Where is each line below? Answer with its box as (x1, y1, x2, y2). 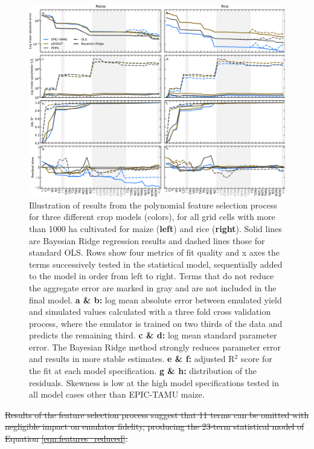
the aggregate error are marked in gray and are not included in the (29, 281, 277, 294)
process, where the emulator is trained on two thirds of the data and (29, 317, 283, 329)
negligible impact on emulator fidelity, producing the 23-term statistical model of (5, 420, 304, 433)
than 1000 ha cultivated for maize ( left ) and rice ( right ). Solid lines (29, 222, 282, 234)
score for (240, 352, 272, 365)
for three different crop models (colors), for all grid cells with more (29, 210, 275, 223)
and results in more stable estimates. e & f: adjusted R (29, 352, 235, 365)
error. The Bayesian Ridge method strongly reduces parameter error (29, 340, 281, 353)
